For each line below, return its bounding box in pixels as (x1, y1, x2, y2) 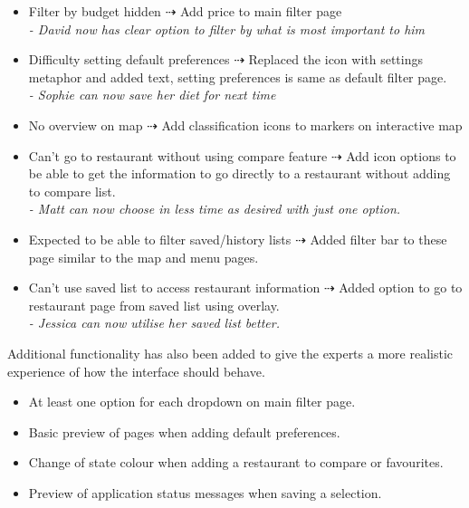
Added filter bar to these (310, 229, 447, 248)
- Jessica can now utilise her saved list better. (28, 313, 280, 332)
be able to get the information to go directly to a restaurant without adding (28, 164, 451, 183)
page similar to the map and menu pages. (28, 247, 259, 266)
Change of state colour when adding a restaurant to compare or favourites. (28, 453, 444, 472)
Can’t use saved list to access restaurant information (28, 278, 321, 297)
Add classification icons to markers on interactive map (161, 115, 463, 134)
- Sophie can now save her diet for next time (28, 85, 276, 104)
